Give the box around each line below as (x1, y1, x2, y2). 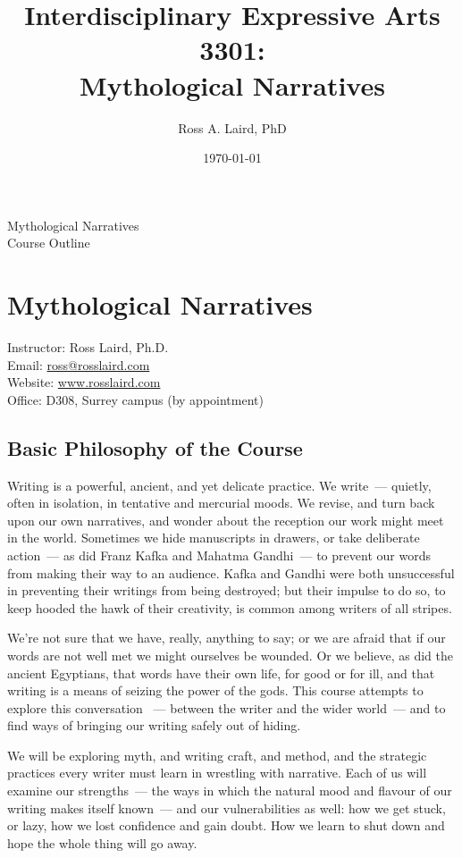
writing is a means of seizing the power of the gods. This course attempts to (7, 681, 424, 700)
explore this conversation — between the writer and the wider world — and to (7, 698, 446, 717)
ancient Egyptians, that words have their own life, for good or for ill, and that (7, 663, 435, 682)
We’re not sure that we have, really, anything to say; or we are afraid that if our (7, 628, 446, 647)
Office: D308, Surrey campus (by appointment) (7, 390, 264, 408)
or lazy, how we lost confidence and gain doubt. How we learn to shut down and (7, 816, 445, 835)
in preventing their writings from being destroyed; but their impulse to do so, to (7, 581, 446, 600)
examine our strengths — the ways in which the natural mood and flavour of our (7, 781, 452, 800)
